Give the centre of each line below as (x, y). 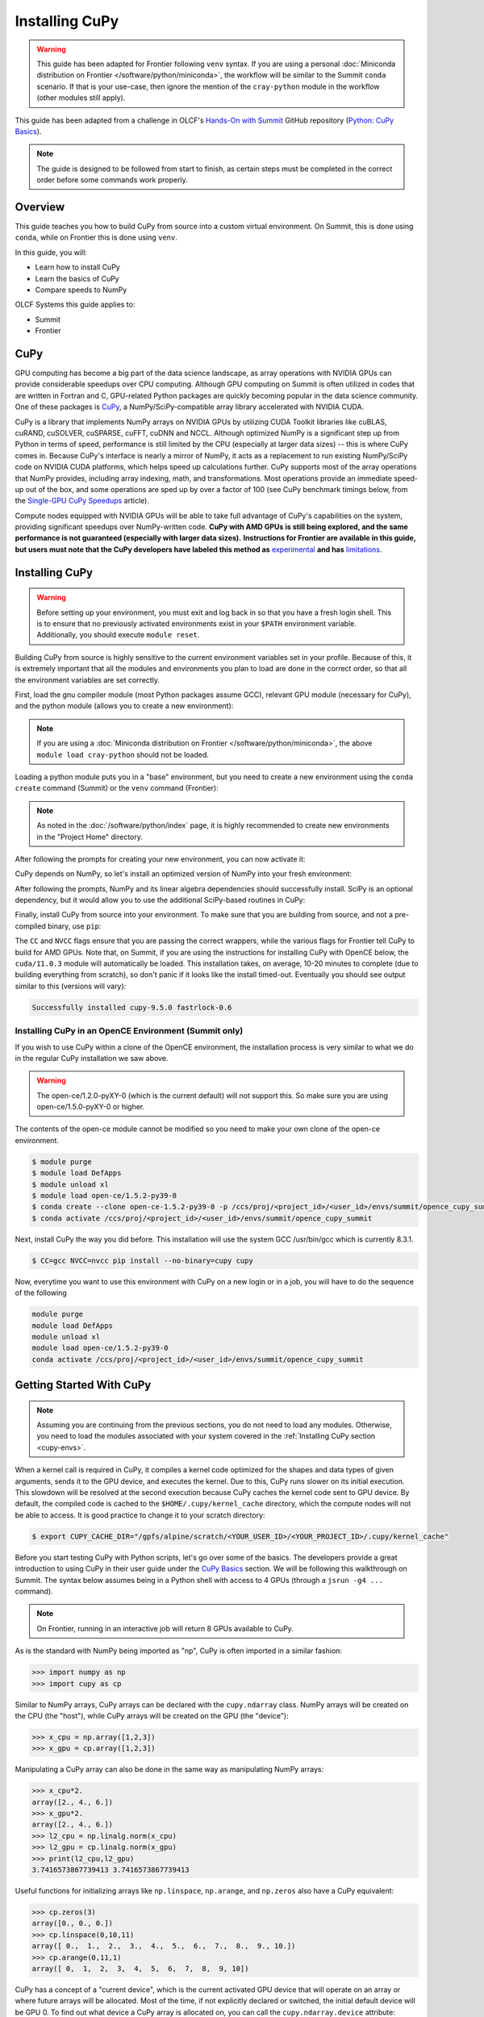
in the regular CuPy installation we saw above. (92, 1058)
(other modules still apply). (81, 98)
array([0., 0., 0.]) (72, 1923)
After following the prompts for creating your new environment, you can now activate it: (160, 858)
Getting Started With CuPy (83, 1385)
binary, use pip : (74, 926)
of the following (41, 1293)
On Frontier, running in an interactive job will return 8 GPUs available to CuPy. (165, 1628)
